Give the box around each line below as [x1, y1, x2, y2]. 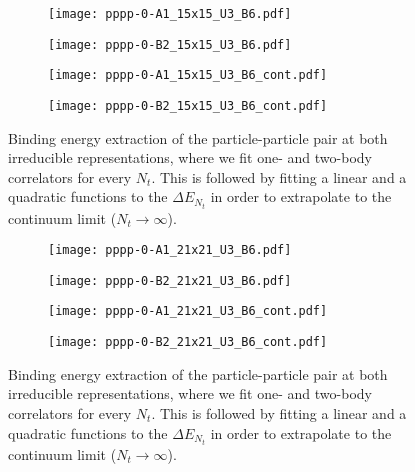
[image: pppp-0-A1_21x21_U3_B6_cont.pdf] [48, 304, 328, 319]
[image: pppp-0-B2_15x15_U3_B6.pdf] [48, 37, 292, 52]
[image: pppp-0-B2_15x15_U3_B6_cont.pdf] [48, 98, 328, 113]
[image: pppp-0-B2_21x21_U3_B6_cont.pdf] [48, 335, 328, 350]
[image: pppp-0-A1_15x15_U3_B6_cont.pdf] [48, 68, 328, 83]
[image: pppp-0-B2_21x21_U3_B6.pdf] [48, 273, 292, 288]
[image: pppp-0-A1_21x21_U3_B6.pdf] [48, 243, 292, 258]
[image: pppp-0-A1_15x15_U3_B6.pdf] [48, 7, 292, 21]
